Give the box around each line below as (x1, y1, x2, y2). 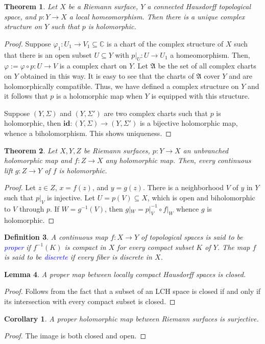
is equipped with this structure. (151, 90, 250, 101)
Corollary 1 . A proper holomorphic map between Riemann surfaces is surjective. (4, 313, 259, 324)
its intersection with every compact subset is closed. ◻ (4, 296, 176, 307)
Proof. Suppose (4, 38, 51, 49)
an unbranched (183, 145, 229, 155)
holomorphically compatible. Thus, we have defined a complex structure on (4, 80, 239, 91)
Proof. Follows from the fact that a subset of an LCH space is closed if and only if (4, 286, 261, 296)
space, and (4, 11, 36, 21)
